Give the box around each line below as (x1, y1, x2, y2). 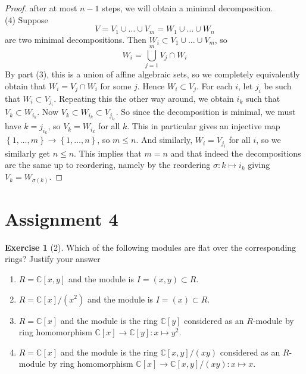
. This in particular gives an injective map (127, 120, 280, 132)
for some (100, 79, 132, 92)
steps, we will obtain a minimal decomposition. (102, 2, 273, 14)
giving (248, 158, 270, 171)
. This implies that (74, 147, 142, 159)
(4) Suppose (5, 13, 48, 26)
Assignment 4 (5, 206, 118, 230)
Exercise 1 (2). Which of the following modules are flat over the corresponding (5, 241, 296, 253)
